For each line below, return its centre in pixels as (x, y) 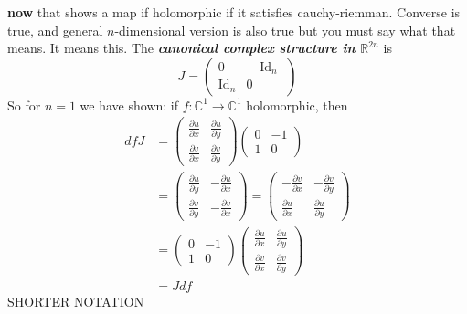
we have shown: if (129, 105)
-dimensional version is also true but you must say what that (285, 30)
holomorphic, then (297, 105)
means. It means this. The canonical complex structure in (181, 48)
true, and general (55, 30)
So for (24, 105)
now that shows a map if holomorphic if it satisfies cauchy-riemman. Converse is (234, 12)
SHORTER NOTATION (76, 301)
